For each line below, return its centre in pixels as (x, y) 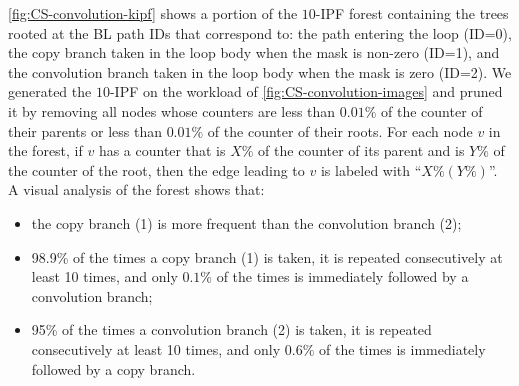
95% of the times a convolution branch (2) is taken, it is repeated (231, 329)
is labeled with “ (371, 169)
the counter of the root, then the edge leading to (156, 169)
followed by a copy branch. (113, 368)
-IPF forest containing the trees (412, 13)
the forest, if (45, 150)
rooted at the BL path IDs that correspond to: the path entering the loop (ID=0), (260, 32)
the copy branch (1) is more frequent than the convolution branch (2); (246, 222)
